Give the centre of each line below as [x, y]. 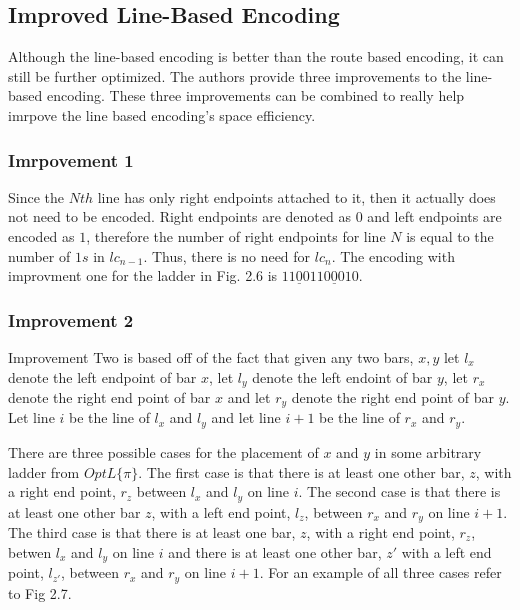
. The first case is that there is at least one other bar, [301, 471]
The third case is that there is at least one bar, [152, 532]
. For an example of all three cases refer [380, 572]
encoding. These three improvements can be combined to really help [255, 95]
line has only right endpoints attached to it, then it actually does [296, 196]
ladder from [44, 471]
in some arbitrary [428, 451]
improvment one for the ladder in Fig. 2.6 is [143, 275]
